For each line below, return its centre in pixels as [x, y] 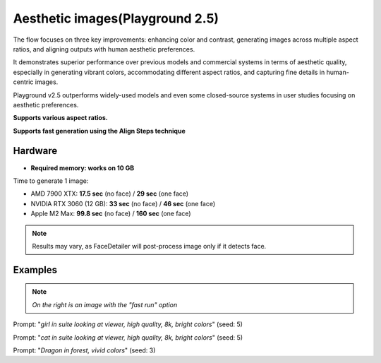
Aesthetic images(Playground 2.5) [116, 18]
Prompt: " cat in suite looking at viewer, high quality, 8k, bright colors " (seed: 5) [128, 337]
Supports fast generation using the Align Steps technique [99, 131]
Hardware [35, 151]
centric [23, 82]
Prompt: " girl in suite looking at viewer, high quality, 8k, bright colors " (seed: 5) [128, 324]
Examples [35, 269]
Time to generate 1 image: [51, 181]
